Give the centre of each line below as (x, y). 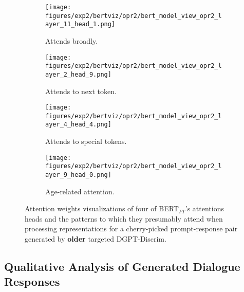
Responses (32, 281)
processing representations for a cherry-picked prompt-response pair (131, 229)
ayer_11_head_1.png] (80, 24)
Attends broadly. (72, 40)
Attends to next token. (81, 91)
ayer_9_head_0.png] (78, 175)
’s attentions (204, 208)
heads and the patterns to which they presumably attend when (124, 218)
